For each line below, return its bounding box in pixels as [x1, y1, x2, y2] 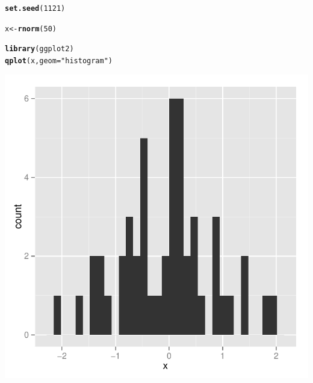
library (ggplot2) [5, 45, 74, 54]
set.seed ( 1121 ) [5, 4, 66, 13]
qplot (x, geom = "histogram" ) [5, 56, 113, 65]
